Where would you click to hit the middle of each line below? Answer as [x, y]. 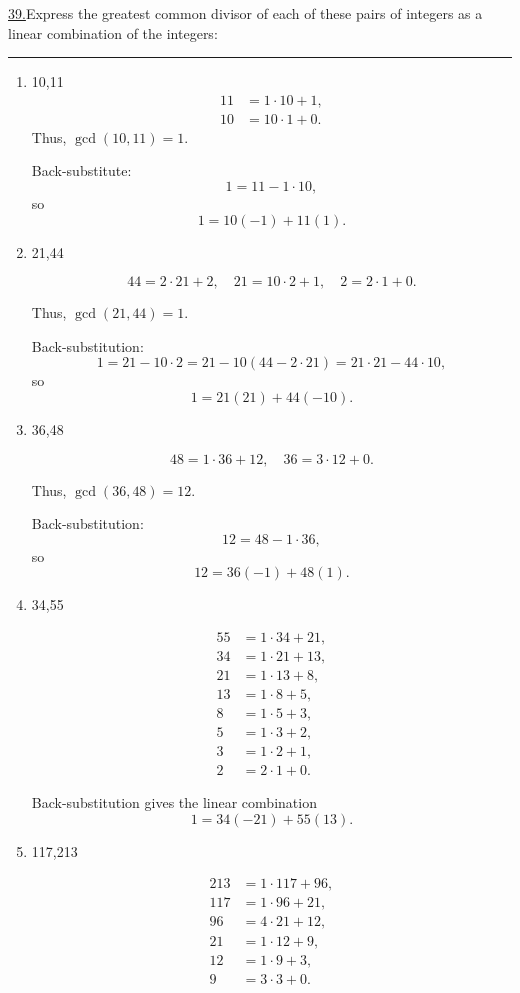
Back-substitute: [81, 170]
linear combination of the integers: [113, 32]
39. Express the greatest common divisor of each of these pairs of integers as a [245, 13]
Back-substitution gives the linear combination [174, 802]
